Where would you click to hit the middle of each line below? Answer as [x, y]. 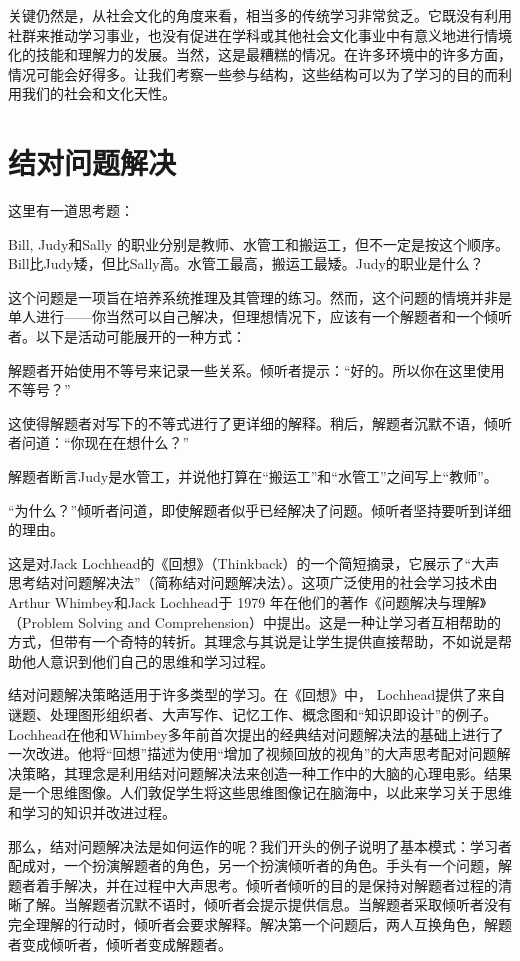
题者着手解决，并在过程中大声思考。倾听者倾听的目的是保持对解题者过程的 [253, 884]
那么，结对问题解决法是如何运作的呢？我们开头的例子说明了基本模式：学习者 [260, 845]
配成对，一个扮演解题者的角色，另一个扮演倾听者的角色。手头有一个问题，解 [260, 865]
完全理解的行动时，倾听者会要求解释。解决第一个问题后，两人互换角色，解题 [260, 923]
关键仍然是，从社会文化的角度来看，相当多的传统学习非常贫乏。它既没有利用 [260, 15]
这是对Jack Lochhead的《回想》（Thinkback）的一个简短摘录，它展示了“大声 [254, 562]
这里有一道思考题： [71, 210]
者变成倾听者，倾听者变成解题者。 [120, 943]
